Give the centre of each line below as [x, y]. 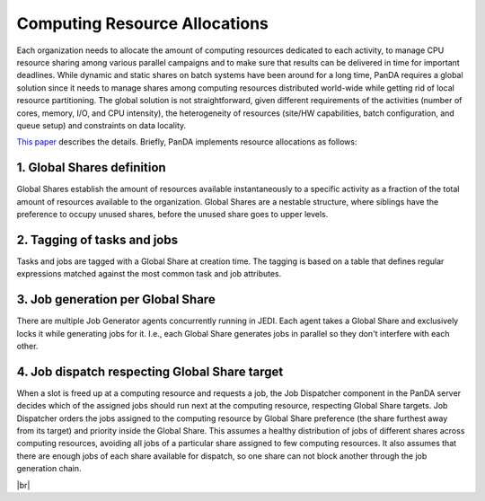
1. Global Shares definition [91, 167]
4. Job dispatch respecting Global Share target [150, 371]
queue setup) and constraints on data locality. [101, 125]
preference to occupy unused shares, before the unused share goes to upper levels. [172, 214]
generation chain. [49, 469]
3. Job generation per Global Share [116, 299]
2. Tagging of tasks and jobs [97, 239]
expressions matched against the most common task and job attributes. [149, 274]
